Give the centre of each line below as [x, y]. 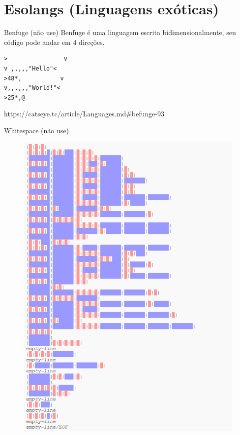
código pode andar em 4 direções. [54, 42]
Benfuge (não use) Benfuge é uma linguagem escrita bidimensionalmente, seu [120, 32]
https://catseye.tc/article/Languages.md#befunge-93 [84, 114]
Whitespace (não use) [36, 130]
